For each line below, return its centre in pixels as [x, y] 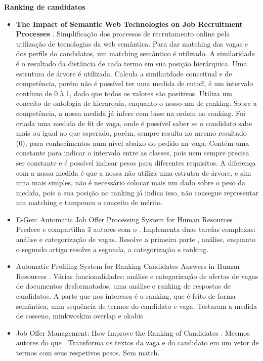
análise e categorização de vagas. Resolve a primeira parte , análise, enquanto [136, 239]
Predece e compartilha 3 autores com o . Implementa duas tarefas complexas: [136, 229]
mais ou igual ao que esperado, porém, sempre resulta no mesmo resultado [131, 133]
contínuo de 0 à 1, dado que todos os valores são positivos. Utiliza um [124, 93]
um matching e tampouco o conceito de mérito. [89, 202]
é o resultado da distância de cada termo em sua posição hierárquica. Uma [131, 63]
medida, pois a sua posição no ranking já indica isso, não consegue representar [137, 192]
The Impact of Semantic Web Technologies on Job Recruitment [129, 24]
